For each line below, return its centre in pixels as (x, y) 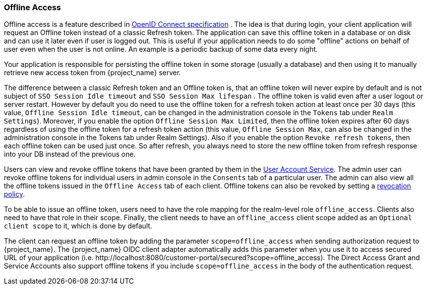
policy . (14, 194)
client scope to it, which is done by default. (78, 226)
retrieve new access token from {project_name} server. (93, 73)
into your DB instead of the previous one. (70, 154)
